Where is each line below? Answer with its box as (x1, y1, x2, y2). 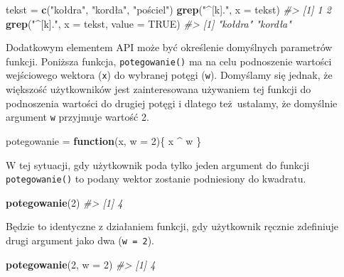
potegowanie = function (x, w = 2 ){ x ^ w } (6, 133, 202, 148)
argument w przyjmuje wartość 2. (6, 109, 149, 124)
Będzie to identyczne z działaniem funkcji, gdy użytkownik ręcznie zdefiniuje (6, 219, 339, 234)
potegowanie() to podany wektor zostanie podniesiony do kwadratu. (6, 171, 306, 186)
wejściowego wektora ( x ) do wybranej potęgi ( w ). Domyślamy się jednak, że (6, 67, 333, 82)
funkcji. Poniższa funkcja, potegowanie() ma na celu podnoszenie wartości (6, 53, 332, 68)
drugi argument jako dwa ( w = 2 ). (6, 232, 154, 247)
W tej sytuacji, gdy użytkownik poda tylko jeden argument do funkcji (6, 157, 310, 172)
